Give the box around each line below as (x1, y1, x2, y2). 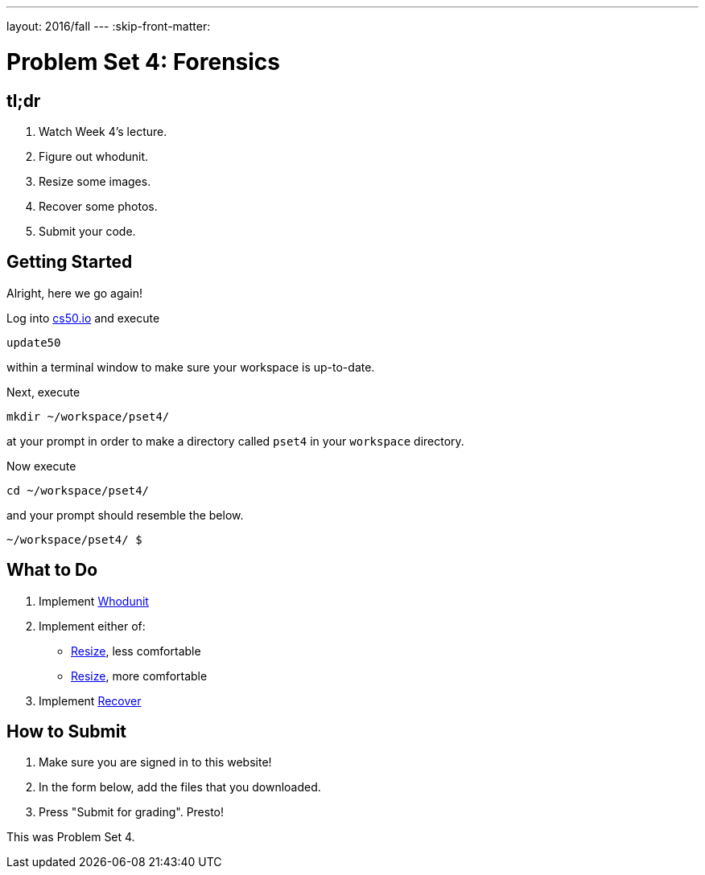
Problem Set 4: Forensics (6, 47, 281, 76)
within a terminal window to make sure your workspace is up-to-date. (6, 359, 375, 374)
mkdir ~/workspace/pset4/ (6, 409, 170, 423)
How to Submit (6, 721, 127, 742)
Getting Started (6, 252, 133, 273)
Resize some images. (39, 174, 151, 188)
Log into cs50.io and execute (6, 310, 160, 325)
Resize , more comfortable (71, 668, 208, 683)
